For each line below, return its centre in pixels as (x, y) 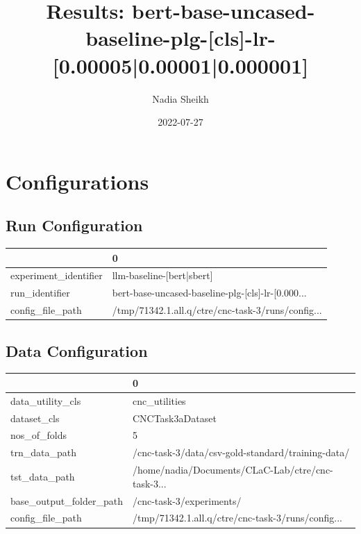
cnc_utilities (159, 400)
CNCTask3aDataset (174, 418)
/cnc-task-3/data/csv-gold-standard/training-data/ (241, 452)
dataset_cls (35, 418)
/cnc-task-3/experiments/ (187, 500)
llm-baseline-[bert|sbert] (162, 275)
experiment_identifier (57, 275)
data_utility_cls (46, 400)
